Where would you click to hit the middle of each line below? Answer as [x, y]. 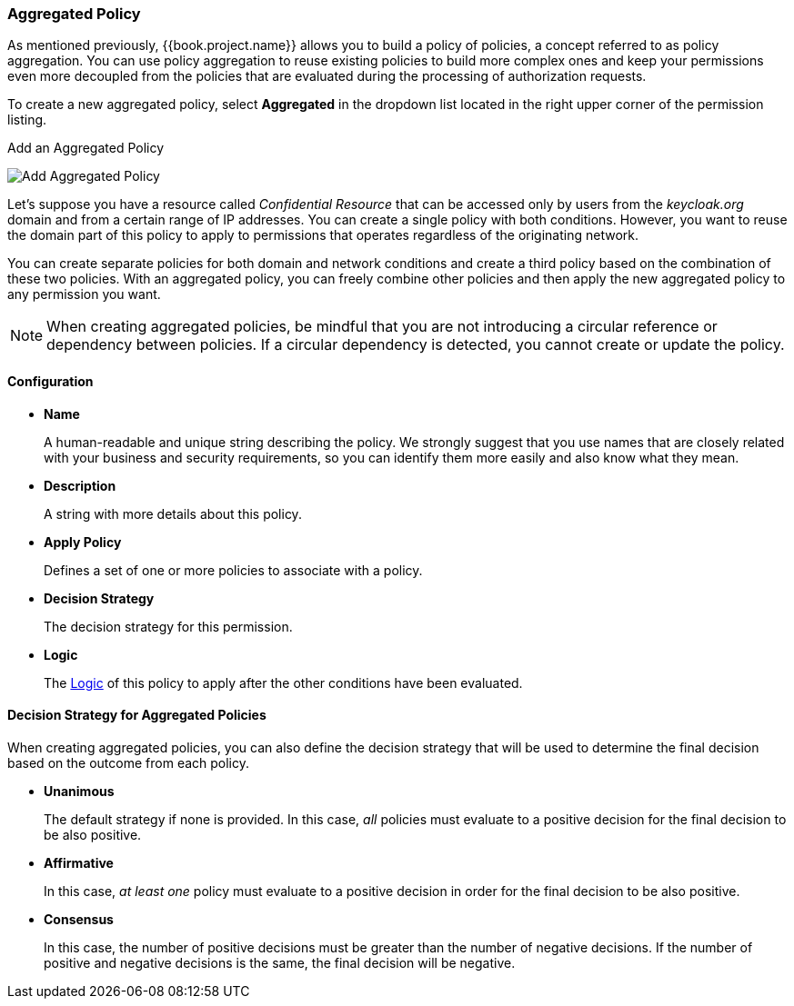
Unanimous [79, 791]
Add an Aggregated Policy [86, 148]
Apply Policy [83, 542]
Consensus [79, 919]
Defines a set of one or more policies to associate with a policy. [233, 570]
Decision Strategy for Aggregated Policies [137, 715]
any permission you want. [84, 294]
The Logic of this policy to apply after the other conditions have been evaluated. [283, 682]
